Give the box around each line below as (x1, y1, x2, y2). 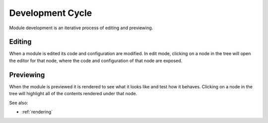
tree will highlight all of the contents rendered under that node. (9, 91, 137, 97)
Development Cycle (9, 7, 92, 18)
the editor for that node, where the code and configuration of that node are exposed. (9, 58, 183, 63)
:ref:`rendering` (21, 109, 53, 115)
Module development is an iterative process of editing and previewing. (9, 25, 153, 31)
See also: (9, 100, 28, 106)
